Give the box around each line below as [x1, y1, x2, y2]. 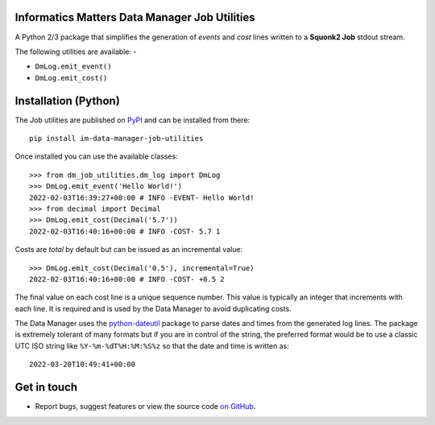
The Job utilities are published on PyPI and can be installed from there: [14, 115, 251, 125]
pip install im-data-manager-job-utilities [29, 134, 204, 142]
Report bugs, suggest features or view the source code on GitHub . [35, 402, 256, 411]
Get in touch [14, 381, 78, 394]
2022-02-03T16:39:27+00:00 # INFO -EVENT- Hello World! [29, 193, 255, 202]
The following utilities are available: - [14, 47, 137, 56]
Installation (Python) [14, 93, 120, 108]
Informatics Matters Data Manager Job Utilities [14, 10, 255, 24]
